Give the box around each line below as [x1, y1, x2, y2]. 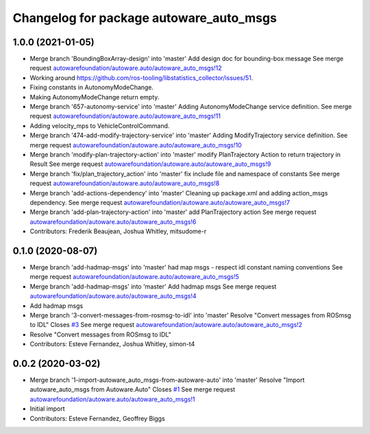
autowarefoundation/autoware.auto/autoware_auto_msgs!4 [29, 292, 197, 300]
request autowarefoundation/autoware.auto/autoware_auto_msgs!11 [29, 112, 221, 120]
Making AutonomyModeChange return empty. [29, 93, 160, 101]
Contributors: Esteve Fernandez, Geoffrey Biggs [29, 414, 166, 422]
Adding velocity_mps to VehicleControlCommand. [29, 121, 170, 130]
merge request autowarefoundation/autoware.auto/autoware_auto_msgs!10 [29, 141, 243, 149]
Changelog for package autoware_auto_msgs [12, 10, 277, 25]
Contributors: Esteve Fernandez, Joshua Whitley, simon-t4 [29, 340, 195, 348]
